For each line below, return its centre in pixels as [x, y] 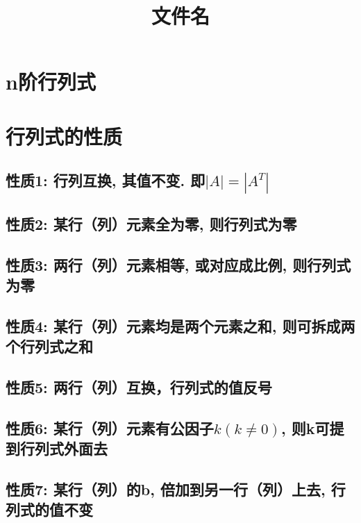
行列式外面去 [64, 448]
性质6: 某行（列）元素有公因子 [110, 427]
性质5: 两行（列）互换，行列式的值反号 [139, 387]
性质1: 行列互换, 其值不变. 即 [106, 180]
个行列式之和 [49, 346]
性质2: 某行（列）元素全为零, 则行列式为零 [151, 223]
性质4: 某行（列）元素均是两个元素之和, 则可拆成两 [180, 325]
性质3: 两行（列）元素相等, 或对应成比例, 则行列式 [178, 264]
